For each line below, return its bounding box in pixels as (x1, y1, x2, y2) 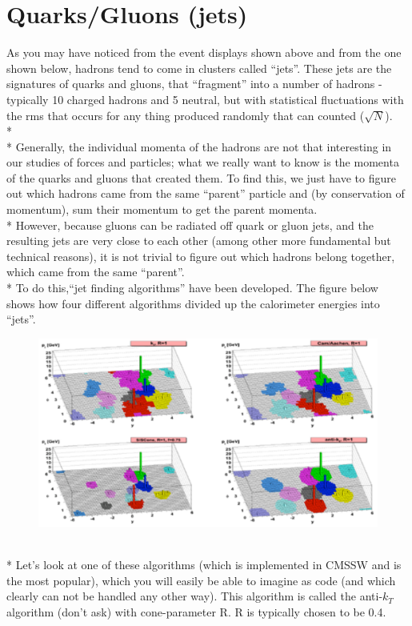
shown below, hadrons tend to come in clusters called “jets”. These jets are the (6, 59, 392, 76)
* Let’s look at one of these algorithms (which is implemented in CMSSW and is (6, 556, 402, 573)
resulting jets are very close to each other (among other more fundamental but (6, 232, 391, 249)
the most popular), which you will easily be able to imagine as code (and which (6, 572, 396, 588)
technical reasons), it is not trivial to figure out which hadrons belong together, (6, 247, 395, 264)
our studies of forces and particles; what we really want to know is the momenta (6, 154, 399, 171)
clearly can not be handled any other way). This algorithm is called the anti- (6, 588, 383, 604)
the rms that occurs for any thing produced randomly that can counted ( (6, 106, 365, 123)
